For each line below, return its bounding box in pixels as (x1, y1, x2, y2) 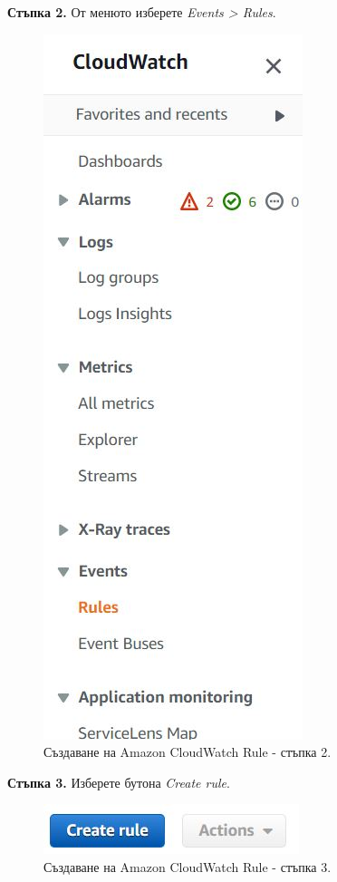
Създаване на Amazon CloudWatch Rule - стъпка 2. (43, 742, 332, 761)
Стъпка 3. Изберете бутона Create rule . (7, 772, 230, 791)
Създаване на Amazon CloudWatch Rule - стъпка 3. (43, 857, 332, 876)
